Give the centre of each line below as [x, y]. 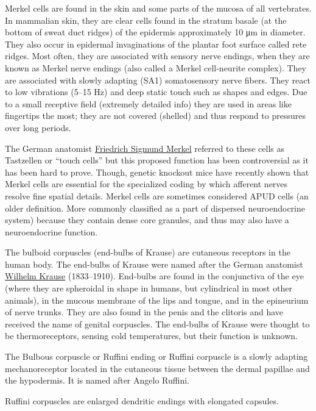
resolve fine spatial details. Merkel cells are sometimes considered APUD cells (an [157, 195]
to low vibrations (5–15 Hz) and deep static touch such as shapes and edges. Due [156, 92]
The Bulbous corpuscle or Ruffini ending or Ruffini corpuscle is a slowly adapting [156, 356]
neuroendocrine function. [51, 231]
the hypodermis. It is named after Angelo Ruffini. [97, 380]
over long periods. [38, 127]
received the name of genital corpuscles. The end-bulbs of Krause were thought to [157, 323]
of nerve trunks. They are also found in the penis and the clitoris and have [144, 312]
